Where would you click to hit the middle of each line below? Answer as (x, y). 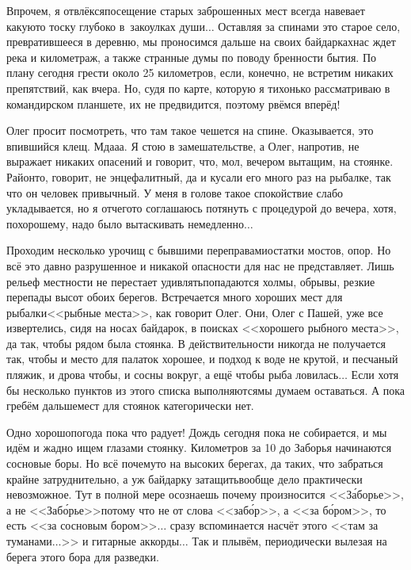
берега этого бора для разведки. (83, 556)
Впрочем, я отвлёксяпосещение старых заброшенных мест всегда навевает (186, 10)
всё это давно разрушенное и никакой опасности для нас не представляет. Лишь (200, 265)
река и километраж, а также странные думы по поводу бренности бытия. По (191, 57)
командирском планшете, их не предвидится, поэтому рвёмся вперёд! (173, 103)
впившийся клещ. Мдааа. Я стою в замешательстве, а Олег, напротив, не (183, 145)
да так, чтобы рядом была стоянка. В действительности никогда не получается (196, 343)
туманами (29, 541)
